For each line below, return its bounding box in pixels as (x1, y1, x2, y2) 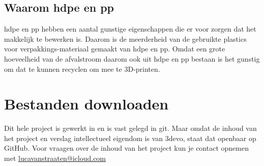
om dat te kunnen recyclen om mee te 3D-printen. (4, 63, 160, 74)
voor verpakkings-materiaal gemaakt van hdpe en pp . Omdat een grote (4, 43, 225, 54)
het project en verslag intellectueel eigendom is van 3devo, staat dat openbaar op (4, 132, 256, 143)
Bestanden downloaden (4, 93, 169, 114)
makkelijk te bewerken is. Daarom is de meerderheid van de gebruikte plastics (4, 33, 247, 44)
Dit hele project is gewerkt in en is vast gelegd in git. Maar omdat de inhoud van (4, 123, 257, 133)
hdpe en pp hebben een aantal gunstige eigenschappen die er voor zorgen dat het (4, 23, 256, 34)
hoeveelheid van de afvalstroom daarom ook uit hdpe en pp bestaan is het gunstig (4, 53, 260, 64)
